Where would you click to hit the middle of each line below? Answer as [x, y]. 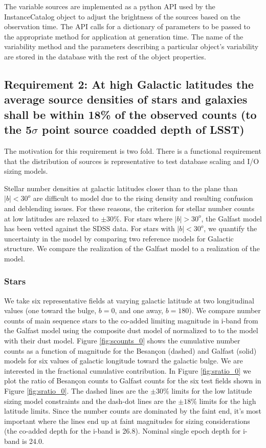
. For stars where [146, 218]
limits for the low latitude [212, 391]
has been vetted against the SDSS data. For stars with [90, 228]
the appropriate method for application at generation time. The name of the [124, 36]
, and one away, [139, 310]
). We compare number [225, 310]
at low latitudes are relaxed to [51, 218]
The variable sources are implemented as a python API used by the [110, 6]
